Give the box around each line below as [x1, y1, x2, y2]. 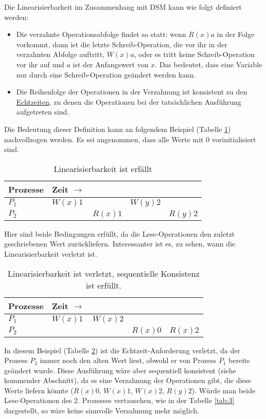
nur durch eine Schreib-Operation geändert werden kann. [16, 69, 196, 80]
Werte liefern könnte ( [4, 385, 74, 395]
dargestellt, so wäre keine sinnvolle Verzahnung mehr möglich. [4, 405, 200, 416]
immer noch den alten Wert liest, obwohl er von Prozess [40, 355, 217, 366]
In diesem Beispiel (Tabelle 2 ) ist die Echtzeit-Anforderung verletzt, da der [4, 345, 240, 355]
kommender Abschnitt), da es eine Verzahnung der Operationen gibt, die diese [4, 375, 252, 386]
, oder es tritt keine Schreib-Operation [134, 49, 255, 60]
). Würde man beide [191, 385, 256, 395]
